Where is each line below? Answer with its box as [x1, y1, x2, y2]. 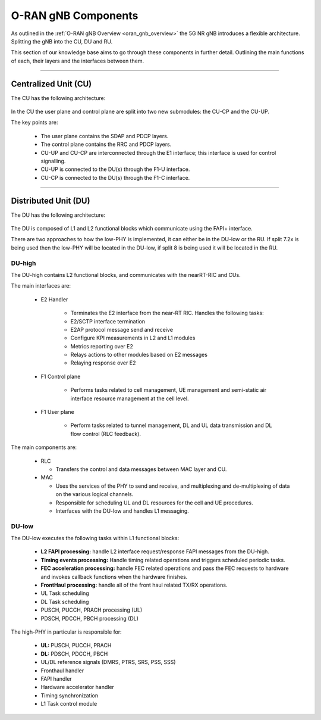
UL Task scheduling [40, 590, 89, 597]
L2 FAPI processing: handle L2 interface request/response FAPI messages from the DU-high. [40, 548, 270, 555]
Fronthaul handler [40, 667, 84, 674]
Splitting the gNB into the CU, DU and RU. [11, 38, 113, 45]
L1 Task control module [40, 700, 97, 707]
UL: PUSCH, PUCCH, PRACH [40, 642, 112, 649]
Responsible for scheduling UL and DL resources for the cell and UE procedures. [55, 499, 253, 506]
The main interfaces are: [11, 282, 71, 289]
